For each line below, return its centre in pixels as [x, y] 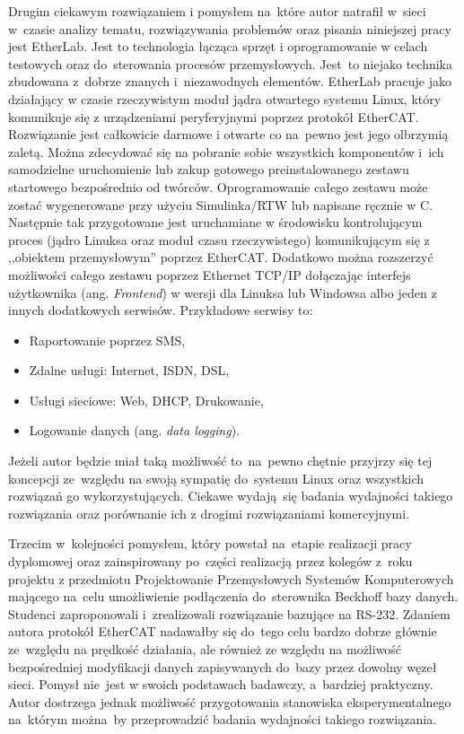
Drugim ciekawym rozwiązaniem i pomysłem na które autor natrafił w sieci [217, 11]
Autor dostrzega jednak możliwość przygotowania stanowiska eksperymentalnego [230, 701]
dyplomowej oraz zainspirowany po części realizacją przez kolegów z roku [210, 561]
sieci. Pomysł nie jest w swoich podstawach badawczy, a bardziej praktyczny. [221, 684]
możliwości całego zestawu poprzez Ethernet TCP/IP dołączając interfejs [210, 274]
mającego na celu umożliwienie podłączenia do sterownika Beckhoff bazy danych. [233, 596]
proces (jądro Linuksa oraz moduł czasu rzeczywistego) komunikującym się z [219, 239]
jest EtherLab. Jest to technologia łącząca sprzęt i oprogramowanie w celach [218, 46]
